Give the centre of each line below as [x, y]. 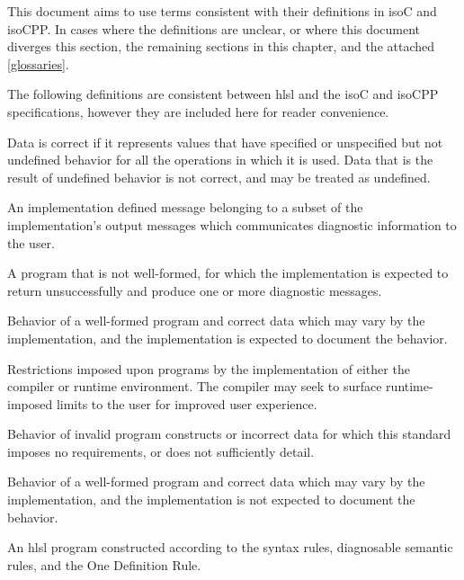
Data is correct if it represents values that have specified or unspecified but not [225, 142]
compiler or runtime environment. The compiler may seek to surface [195, 386]
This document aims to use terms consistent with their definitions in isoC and [222, 11]
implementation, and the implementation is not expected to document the [211, 500]
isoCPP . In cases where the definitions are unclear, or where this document [214, 28]
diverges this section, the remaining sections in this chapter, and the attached [221, 46]
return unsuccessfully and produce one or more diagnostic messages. [195, 290]
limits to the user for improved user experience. [187, 403]
